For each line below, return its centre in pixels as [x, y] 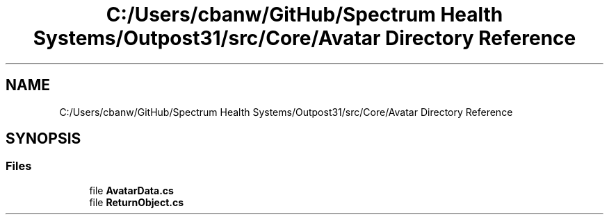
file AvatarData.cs [131, 190]
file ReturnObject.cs [137, 202]
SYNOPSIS [43, 139]
